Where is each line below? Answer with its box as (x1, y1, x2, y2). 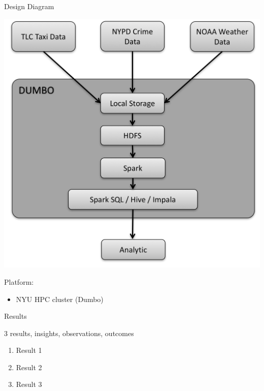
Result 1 (16, 345, 42, 355)
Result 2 (16, 362, 42, 372)
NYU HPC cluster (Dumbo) (16, 293, 104, 304)
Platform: (4, 276, 34, 287)
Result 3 (16, 379, 42, 389)
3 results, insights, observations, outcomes (4, 327, 134, 338)
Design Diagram (4, 1, 54, 11)
